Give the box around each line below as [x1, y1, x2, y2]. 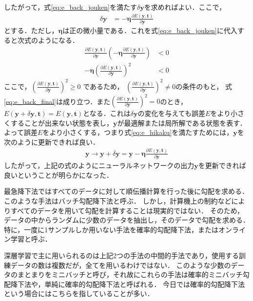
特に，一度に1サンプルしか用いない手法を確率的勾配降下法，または [4, 224, 218, 234]
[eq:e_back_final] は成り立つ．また [4, 96, 111, 106]
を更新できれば [198, 160, 246, 170]
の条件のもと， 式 [175, 81, 232, 91]
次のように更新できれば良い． [4, 136, 99, 147]
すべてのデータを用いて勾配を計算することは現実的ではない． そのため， [10, 205, 244, 215]
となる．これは [83, 108, 131, 118]
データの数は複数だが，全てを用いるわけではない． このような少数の [10, 260, 231, 270]
